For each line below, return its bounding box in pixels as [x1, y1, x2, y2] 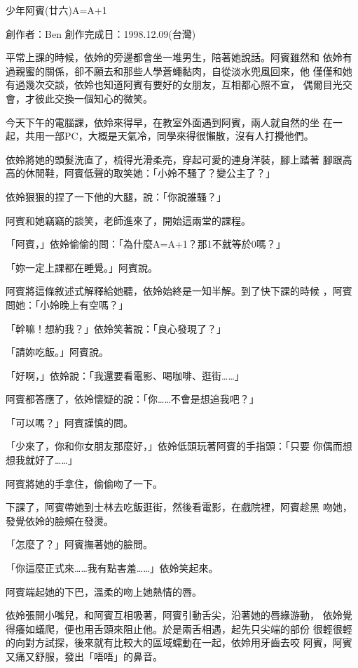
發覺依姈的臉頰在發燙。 [6, 513, 113, 528]
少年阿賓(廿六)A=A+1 [6, 3, 107, 17]
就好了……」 [25, 453, 78, 467]
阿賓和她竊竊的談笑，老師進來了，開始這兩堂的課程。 [6, 213, 251, 227]
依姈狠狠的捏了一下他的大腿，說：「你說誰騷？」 [6, 189, 226, 203]
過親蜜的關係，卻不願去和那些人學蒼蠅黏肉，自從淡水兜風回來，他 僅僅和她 [6, 63, 352, 78]
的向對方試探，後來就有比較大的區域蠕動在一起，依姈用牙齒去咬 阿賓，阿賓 [6, 635, 352, 650]
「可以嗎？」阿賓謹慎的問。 [6, 415, 133, 429]
